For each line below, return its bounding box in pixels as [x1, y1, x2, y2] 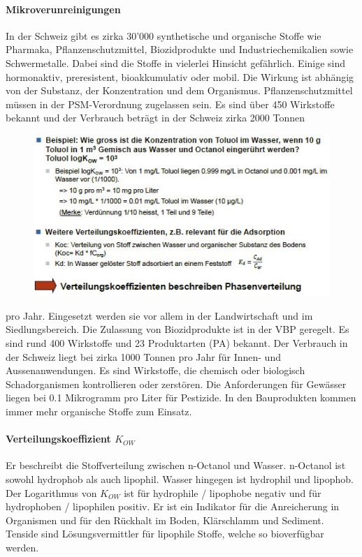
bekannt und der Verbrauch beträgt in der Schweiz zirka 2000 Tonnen [6, 110, 305, 125]
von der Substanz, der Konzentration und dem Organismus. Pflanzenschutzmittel [6, 83, 353, 98]
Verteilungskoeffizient [6, 431, 111, 446]
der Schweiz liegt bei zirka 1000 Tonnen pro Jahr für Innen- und [6, 349, 281, 364]
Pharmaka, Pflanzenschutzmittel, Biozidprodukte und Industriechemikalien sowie [6, 42, 354, 57]
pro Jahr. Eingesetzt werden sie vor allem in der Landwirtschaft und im [6, 308, 313, 322]
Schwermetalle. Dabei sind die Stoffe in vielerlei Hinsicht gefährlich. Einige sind [6, 55, 346, 70]
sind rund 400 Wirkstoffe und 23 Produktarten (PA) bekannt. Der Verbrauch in [6, 336, 348, 350]
